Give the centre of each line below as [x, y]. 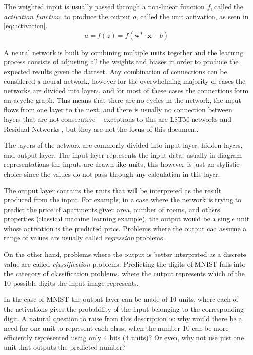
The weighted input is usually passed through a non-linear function [104, 6]
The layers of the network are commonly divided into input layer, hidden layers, [123, 145]
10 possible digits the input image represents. [71, 283]
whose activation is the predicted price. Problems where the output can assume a [125, 228]
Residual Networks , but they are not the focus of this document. [101, 128]
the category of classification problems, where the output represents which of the [125, 273]
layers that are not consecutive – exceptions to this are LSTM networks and [118, 119]
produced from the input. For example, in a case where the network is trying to [123, 200]
